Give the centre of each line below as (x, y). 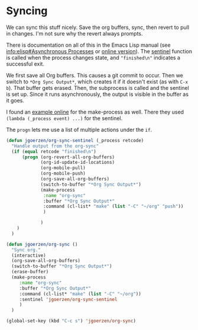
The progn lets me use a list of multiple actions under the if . (79, 130)
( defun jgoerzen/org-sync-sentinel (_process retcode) (75, 140)
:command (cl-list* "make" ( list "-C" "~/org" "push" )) (113, 206)
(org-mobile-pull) (63, 168)
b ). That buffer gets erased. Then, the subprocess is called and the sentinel (98, 88)
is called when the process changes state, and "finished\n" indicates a (93, 57)
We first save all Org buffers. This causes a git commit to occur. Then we (95, 75)
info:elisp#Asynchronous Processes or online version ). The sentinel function (99, 51)
